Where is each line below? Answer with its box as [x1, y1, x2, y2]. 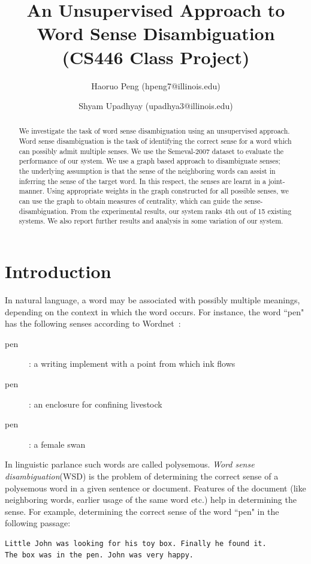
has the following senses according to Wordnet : [5, 317, 181, 330]
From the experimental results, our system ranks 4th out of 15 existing [71, 206, 292, 216]
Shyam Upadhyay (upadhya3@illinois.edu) [78, 99, 233, 112]
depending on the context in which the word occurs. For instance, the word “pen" [5, 305, 304, 318]
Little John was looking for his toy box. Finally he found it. [5, 539, 267, 548]
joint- [268, 176, 285, 186]
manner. [19, 186, 45, 196]
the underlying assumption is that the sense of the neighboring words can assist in [19, 166, 276, 176]
